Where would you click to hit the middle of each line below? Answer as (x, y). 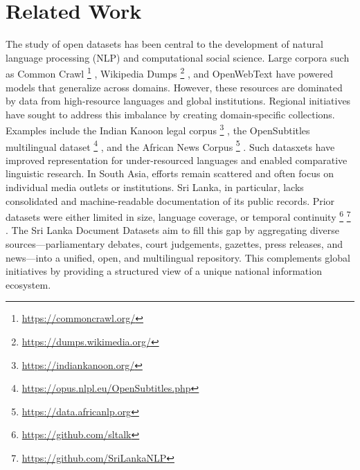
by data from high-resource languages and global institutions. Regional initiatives (178, 101)
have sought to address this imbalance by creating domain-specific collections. (170, 114)
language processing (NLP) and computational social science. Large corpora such (178, 57)
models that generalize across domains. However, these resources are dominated (174, 87)
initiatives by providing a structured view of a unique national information (164, 271)
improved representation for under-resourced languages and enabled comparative (177, 160)
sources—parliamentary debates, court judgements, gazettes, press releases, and (174, 244)
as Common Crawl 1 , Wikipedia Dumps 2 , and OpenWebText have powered (169, 72)
